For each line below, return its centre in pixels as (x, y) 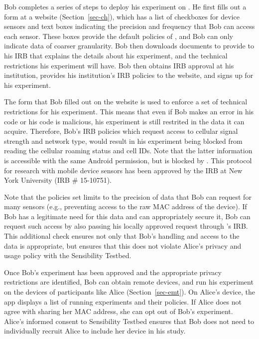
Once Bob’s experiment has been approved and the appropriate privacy (113, 272)
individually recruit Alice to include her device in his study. (95, 331)
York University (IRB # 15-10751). (58, 180)
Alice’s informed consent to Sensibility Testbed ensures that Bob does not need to (129, 321)
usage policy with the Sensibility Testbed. (68, 255)
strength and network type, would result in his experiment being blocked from (123, 141)
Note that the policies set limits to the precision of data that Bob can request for (128, 196)
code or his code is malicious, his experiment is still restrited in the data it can (124, 121)
